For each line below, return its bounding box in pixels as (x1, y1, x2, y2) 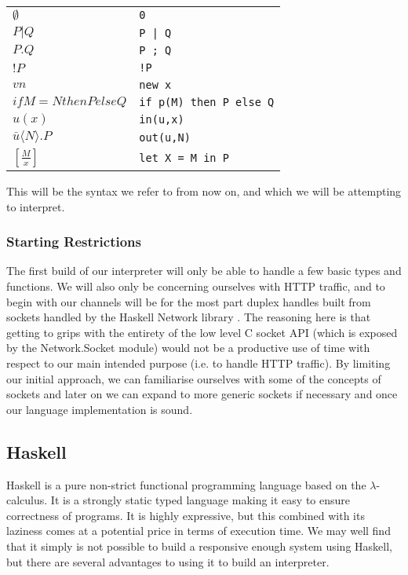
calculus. (6, 492, 48, 508)
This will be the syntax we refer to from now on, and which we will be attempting (6, 183, 402, 199)
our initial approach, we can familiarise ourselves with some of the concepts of (6, 370, 381, 386)
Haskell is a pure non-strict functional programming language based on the (6, 476, 366, 493)
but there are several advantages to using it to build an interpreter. (6, 553, 330, 570)
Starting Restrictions (6, 232, 141, 251)
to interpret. (6, 198, 65, 214)
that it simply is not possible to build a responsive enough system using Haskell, (6, 537, 392, 554)
